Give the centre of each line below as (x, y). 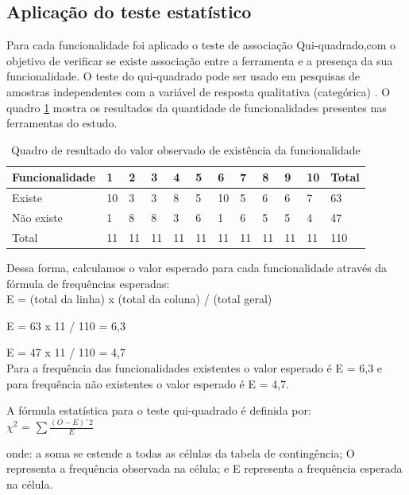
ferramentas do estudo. (62, 123)
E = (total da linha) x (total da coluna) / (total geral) (139, 299)
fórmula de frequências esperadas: (88, 283)
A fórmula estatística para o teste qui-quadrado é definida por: (159, 410)
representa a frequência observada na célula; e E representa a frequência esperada (204, 468)
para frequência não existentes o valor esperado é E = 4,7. (148, 383)
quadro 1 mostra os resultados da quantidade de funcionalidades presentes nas (197, 107)
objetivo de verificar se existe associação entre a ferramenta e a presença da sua (200, 60)
